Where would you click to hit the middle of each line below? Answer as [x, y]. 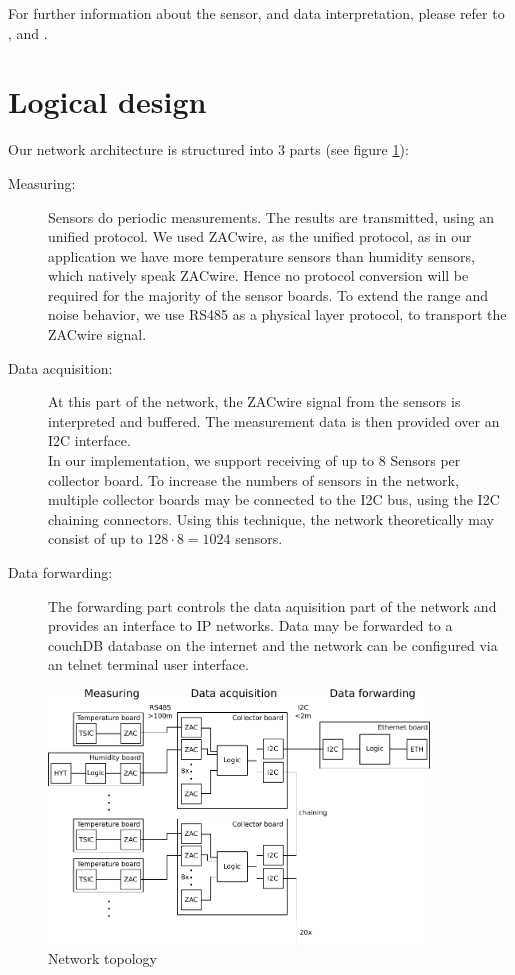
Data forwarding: [60, 572]
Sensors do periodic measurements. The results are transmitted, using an [271, 216]
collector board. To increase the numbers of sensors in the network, [253, 479]
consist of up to [95, 538]
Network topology [102, 958]
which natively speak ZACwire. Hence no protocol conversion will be [258, 275]
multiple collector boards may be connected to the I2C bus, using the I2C [274, 499]
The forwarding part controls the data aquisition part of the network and [272, 605]
